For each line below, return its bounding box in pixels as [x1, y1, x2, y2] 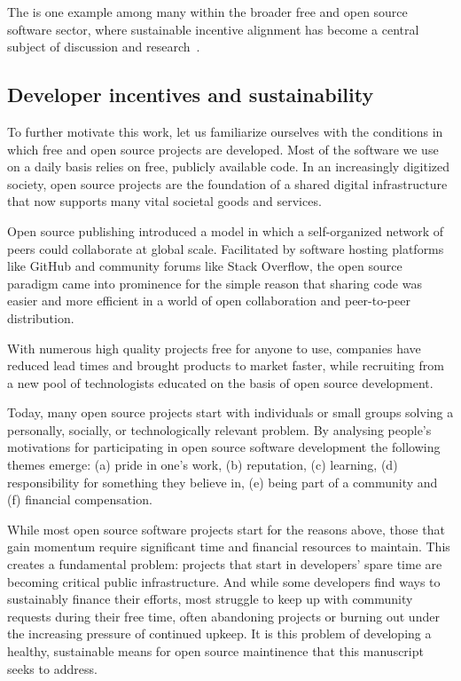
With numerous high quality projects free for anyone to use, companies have [7, 338, 421, 357]
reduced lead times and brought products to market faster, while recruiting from [7, 356, 444, 375]
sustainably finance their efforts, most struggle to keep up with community [7, 590, 413, 608]
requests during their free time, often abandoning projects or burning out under [7, 606, 440, 625]
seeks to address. [7, 659, 98, 677]
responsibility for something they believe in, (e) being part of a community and [7, 472, 438, 491]
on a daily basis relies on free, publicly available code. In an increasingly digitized [7, 157, 449, 176]
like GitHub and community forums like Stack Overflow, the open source [7, 257, 402, 275]
